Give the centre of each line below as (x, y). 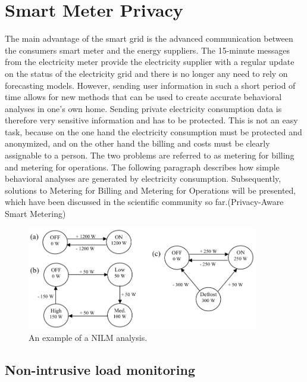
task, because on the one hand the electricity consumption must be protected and (153, 131)
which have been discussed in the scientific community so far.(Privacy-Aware (144, 202)
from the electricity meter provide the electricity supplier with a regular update (150, 62)
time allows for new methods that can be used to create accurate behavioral (143, 97)
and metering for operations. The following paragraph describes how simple (142, 167)
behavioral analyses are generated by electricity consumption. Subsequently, (143, 178)
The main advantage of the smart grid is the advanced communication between (149, 38)
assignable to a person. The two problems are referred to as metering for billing (150, 155)
